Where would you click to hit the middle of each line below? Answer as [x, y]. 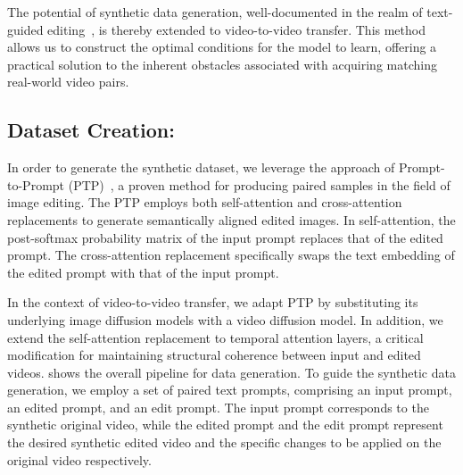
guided [25, 29]
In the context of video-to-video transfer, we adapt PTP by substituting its [213, 302]
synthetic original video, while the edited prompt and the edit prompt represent [225, 425]
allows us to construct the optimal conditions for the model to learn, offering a [222, 47]
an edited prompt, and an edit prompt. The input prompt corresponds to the [218, 407]
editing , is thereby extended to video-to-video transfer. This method [236, 29]
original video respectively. [79, 459]
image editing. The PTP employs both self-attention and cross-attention [205, 202]
